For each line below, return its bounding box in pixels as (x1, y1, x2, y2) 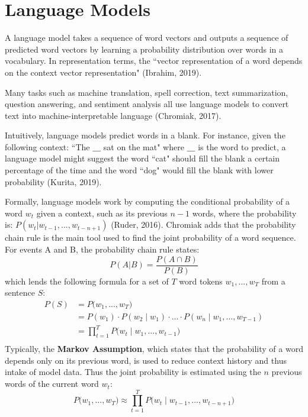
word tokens (179, 274, 223, 287)
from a (261, 274, 285, 287)
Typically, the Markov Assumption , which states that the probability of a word (5, 342, 303, 355)
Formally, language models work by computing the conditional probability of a (5, 195, 290, 208)
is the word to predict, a (198, 140, 286, 153)
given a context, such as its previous (36, 206, 168, 219)
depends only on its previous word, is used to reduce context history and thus (5, 354, 287, 366)
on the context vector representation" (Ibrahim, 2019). (5, 66, 202, 78)
